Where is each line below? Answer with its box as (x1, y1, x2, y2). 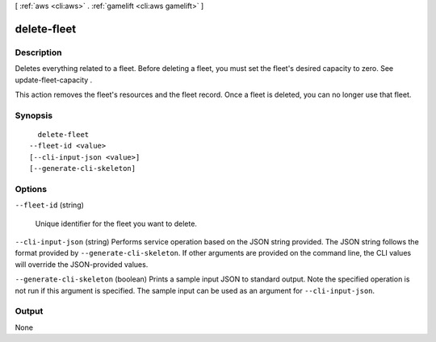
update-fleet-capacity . (15, 75, 93, 85)
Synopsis (15, 110, 52, 121)
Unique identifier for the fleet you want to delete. (35, 219, 198, 228)
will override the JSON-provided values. (15, 259, 149, 269)
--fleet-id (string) (15, 200, 85, 210)
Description (15, 47, 62, 58)
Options (15, 183, 48, 194)
